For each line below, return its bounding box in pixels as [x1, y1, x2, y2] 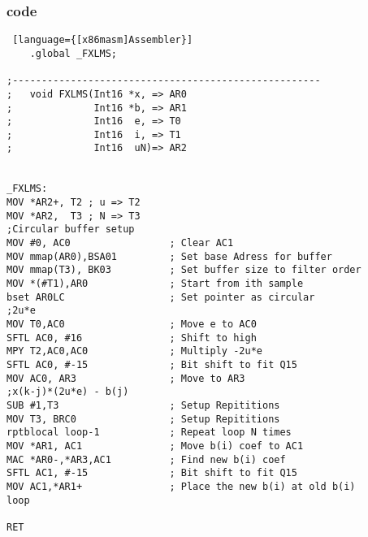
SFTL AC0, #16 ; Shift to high [6, 331, 257, 344]
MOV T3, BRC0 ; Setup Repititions [6, 413, 280, 425]
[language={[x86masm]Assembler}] [12, 34, 193, 46]
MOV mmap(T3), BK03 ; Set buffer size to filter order [6, 264, 362, 276]
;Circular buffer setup [6, 223, 135, 236]
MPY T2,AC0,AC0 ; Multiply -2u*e [6, 345, 262, 357]
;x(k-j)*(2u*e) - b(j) [6, 386, 129, 398]
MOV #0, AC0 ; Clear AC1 [6, 237, 234, 249]
